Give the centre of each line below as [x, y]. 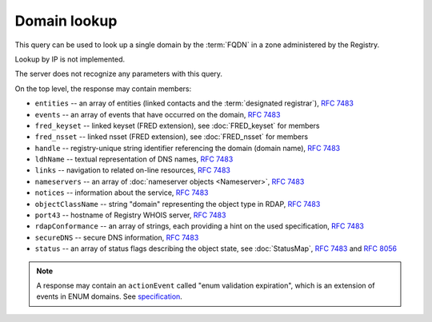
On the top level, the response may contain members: [103, 89]
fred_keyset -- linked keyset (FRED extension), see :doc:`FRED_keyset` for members [177, 125]
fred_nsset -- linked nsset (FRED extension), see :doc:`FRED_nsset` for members [171, 137]
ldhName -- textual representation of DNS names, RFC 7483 [134, 159]
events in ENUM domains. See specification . [110, 296]
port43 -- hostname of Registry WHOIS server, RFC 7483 [130, 215]
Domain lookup [66, 21]
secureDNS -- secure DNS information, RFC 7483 [117, 237]
